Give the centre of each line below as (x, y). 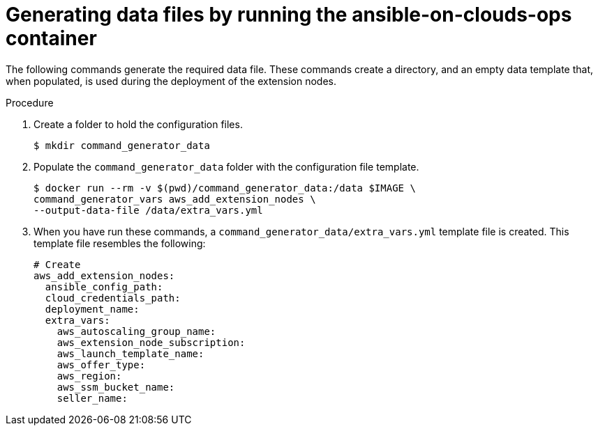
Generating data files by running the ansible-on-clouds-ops (289, 15)
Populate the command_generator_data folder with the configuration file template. (226, 166)
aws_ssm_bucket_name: (116, 387)
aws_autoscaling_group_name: (136, 331)
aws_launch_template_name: (130, 353)
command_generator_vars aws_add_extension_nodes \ (175, 199)
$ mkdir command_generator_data (122, 145)
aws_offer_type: (101, 365)
